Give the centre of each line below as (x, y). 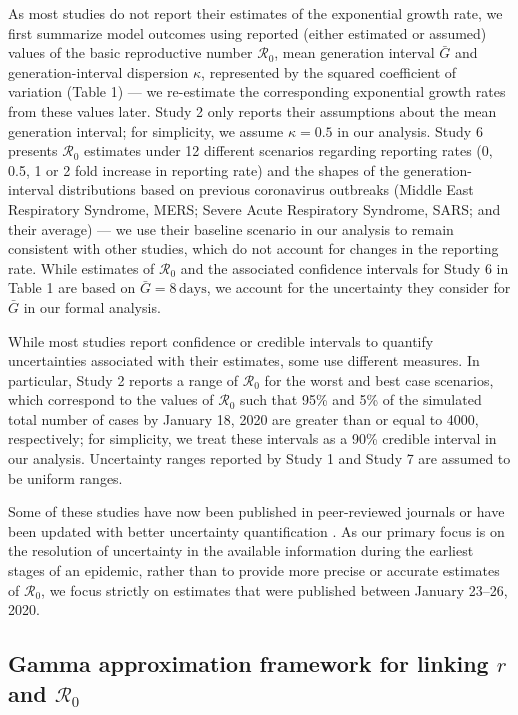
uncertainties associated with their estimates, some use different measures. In (244, 360)
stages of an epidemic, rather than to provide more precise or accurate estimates (254, 570)
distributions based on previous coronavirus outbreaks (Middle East (266, 189)
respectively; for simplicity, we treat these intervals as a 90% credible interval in (252, 438)
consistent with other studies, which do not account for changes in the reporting (253, 248)
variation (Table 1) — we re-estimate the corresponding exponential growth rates (257, 91)
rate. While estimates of (81, 267)
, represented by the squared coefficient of (329, 71)
